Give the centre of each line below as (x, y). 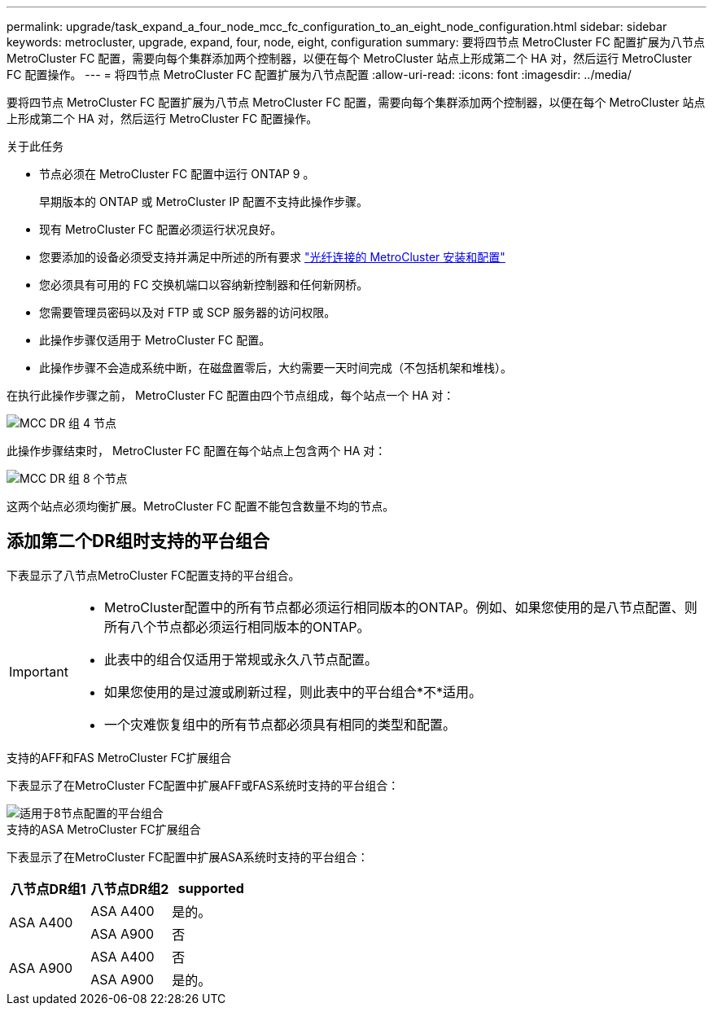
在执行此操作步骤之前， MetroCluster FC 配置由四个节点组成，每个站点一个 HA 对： (231, 395)
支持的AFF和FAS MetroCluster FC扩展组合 (119, 757)
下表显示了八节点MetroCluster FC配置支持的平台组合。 (153, 575)
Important (39, 671)
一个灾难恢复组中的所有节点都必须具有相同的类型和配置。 (280, 724)
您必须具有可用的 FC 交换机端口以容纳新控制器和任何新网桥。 (204, 285)
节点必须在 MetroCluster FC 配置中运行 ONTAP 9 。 (177, 174)
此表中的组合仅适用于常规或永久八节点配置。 (241, 659)
